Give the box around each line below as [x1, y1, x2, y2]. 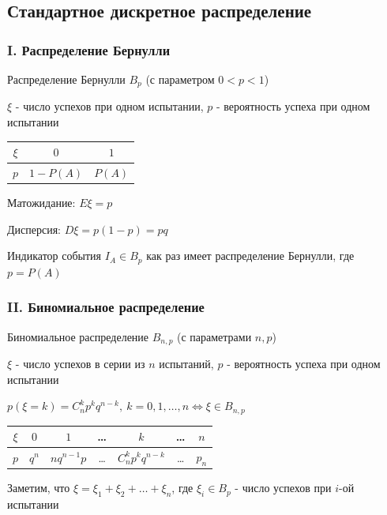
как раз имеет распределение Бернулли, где [146, 247, 355, 264]
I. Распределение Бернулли [7, 39, 171, 59]
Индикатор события [7, 247, 102, 264]
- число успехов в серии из [15, 355, 145, 371]
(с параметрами [177, 328, 252, 344]
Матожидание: [7, 194, 76, 211]
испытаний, [159, 355, 214, 371]
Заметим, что [7, 479, 70, 496]
